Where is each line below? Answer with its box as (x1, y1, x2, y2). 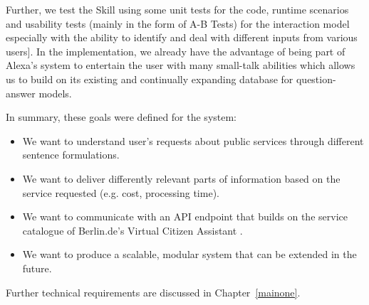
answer (6, 85, 36, 100)
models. (38, 85, 72, 100)
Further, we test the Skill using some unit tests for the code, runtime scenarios (6, 2, 349, 16)
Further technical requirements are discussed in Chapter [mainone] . (6, 284, 301, 299)
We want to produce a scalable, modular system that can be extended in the (22, 247, 357, 262)
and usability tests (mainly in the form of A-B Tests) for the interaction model (6, 16, 350, 31)
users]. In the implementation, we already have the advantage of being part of (6, 43, 345, 58)
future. (22, 260, 52, 275)
